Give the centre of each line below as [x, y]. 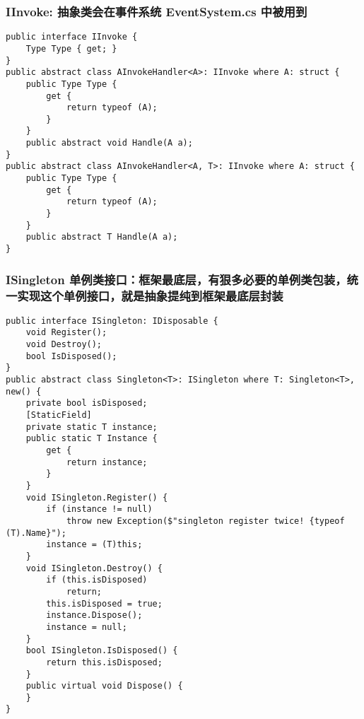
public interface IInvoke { [72, 37]
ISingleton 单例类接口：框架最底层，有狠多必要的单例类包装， [176, 279]
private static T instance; [92, 427]
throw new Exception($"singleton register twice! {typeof [205, 521]
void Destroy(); [64, 345]
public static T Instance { [92, 439]
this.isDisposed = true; [104, 603]
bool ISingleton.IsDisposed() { [102, 651]
